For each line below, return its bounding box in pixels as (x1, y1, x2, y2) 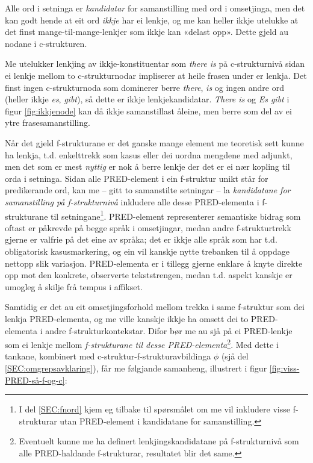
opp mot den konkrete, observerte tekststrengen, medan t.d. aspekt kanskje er (5, 269, 293, 281)
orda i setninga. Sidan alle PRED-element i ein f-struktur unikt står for (5, 172, 268, 184)
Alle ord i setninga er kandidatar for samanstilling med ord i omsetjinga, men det (5, 2, 305, 14)
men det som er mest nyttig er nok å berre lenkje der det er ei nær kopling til (5, 160, 290, 173)
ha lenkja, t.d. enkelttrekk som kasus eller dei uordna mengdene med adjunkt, (5, 148, 293, 161)
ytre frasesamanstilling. (5, 116, 90, 129)
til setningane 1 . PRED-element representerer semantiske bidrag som (51, 208, 301, 222)
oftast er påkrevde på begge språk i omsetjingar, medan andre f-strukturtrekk (5, 221, 291, 234)
